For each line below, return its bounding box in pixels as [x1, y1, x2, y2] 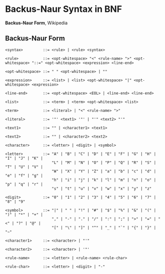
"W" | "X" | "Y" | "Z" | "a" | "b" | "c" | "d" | [52, 168, 156, 174]
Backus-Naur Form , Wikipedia [5, 20, 68, 26]
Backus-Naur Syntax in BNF [5, 3, 122, 15]
